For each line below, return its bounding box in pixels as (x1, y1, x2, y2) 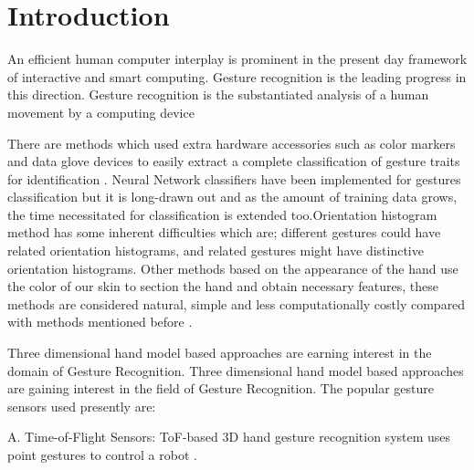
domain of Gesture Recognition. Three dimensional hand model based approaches (7, 360, 464, 380)
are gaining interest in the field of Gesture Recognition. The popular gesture (7, 379, 435, 398)
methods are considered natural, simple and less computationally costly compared (7, 294, 466, 313)
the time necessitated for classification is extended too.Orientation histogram (7, 204, 437, 224)
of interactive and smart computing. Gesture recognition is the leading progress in (7, 67, 467, 86)
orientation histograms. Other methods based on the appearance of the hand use (7, 258, 458, 277)
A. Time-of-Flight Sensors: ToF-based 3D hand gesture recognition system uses (7, 427, 451, 446)
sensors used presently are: (7, 396, 156, 415)
